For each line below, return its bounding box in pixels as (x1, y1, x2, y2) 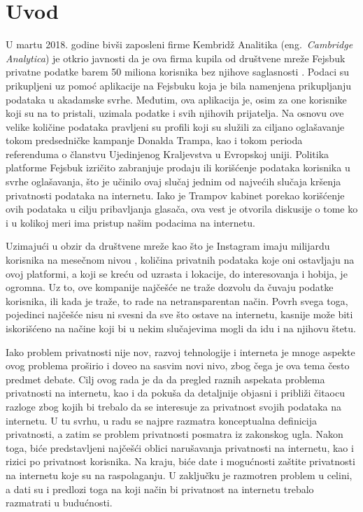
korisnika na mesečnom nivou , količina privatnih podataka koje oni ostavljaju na (6, 253, 355, 267)
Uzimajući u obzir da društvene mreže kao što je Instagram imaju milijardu (6, 239, 330, 253)
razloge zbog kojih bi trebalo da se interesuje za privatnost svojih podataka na (6, 399, 341, 413)
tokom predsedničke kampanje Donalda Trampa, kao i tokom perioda (6, 133, 303, 148)
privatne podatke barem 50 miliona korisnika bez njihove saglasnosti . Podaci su (6, 64, 350, 79)
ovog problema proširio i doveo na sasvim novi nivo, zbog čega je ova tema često (6, 358, 350, 373)
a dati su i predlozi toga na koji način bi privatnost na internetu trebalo (6, 481, 314, 496)
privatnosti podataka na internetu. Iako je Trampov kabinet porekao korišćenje (6, 187, 345, 202)
